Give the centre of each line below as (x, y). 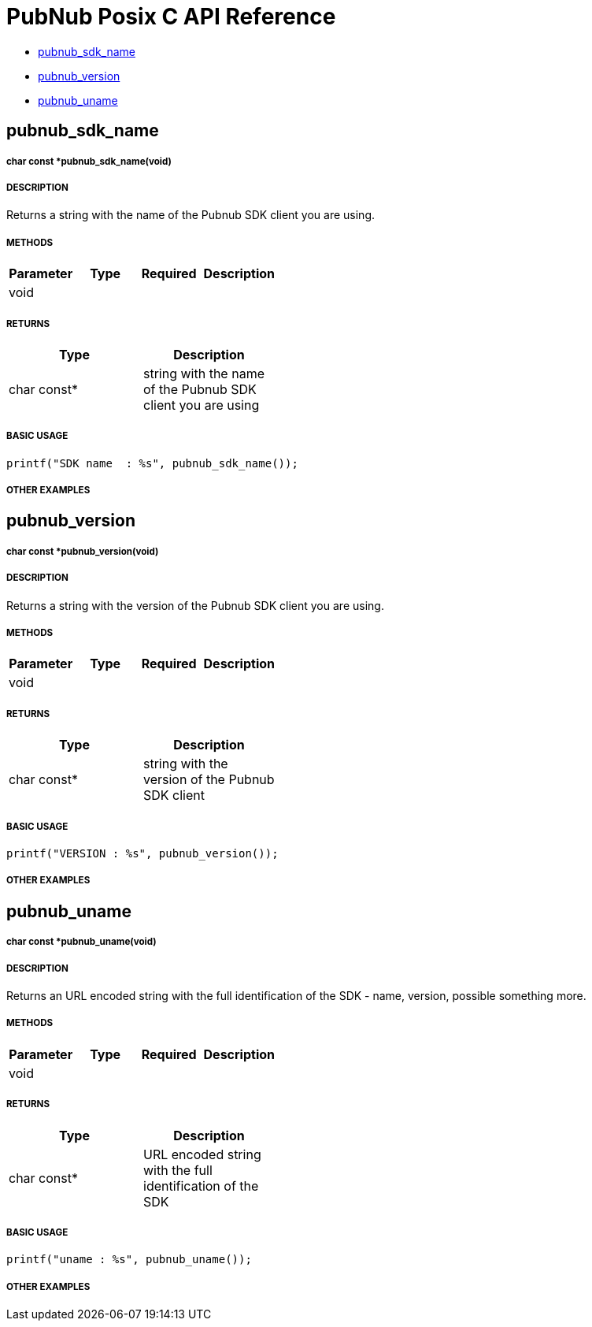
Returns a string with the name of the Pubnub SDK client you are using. (191, 215)
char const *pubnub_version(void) (83, 551)
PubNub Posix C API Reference (171, 17)
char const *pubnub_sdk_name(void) (89, 161)
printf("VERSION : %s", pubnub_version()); (142, 853)
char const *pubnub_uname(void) (81, 942)
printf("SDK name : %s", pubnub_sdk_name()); (152, 463)
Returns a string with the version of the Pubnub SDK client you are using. (195, 605)
